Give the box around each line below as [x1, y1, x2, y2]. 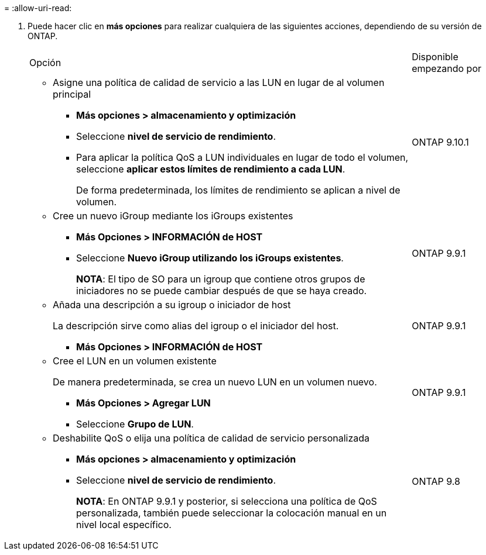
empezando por [412, 63, 481, 74]
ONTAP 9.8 [412, 475, 460, 487]
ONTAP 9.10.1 [412, 136, 469, 148]
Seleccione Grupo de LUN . [76, 418, 194, 430]
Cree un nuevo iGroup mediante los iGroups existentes [53, 210, 293, 222]
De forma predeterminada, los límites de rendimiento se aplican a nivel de [76, 184, 401, 196]
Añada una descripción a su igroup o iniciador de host [53, 299, 291, 311]
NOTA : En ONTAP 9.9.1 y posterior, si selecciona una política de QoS [76, 495, 377, 507]
